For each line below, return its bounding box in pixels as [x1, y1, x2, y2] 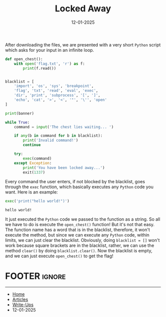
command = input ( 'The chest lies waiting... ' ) [14, 124, 114, 129]
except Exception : [14, 160, 52, 165]
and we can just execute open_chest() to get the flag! [5, 253, 114, 259]
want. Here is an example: [5, 189, 58, 195]
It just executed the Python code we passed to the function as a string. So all [5, 216, 161, 222]
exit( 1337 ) [23, 170, 45, 175]
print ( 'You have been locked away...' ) [23, 165, 105, 170]
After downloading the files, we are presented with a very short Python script [5, 41, 161, 47]
